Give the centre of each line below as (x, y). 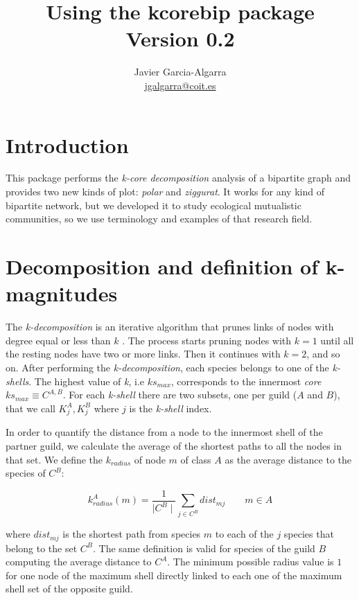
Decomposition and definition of (162, 266)
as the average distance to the (288, 459)
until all (337, 340)
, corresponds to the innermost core (246, 381)
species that (309, 534)
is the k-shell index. (170, 408)
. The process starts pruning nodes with (207, 340)
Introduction (67, 144)
